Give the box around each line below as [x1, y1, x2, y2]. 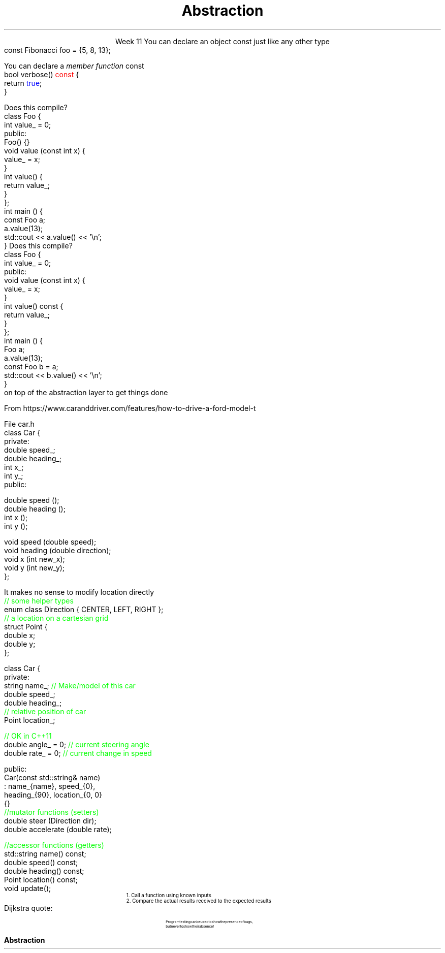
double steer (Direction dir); [4, 816, 97, 825]
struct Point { [4, 622, 48, 631]
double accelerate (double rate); [4, 824, 112, 834]
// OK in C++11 [4, 731, 52, 740]
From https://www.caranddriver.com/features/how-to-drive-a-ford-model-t [4, 403, 256, 412]
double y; [4, 639, 36, 648]
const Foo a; [4, 215, 46, 224]
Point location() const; [4, 875, 78, 884]
